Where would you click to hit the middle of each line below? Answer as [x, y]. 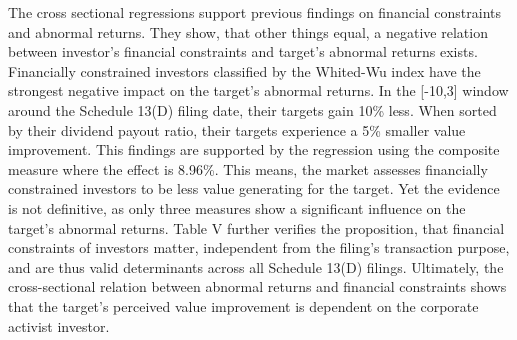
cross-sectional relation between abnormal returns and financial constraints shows [257, 286]
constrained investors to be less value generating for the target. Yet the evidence [254, 188]
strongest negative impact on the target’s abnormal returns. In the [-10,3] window [258, 90]
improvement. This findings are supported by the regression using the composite [254, 149]
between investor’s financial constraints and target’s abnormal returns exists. [243, 51]
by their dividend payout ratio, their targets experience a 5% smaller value [237, 129]
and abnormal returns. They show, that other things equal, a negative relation [248, 31]
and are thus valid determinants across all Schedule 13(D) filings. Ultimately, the [256, 266]
